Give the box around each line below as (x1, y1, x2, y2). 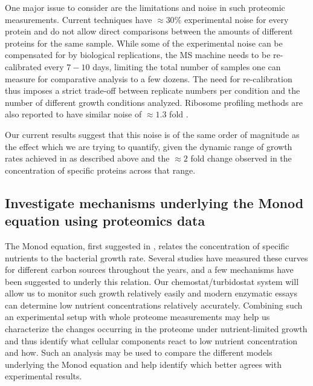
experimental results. (5, 370, 82, 382)
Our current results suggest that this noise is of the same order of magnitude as (5, 128, 300, 140)
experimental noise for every (184, 13, 289, 25)
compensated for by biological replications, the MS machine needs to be (5, 48, 271, 61)
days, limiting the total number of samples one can (92, 60, 281, 73)
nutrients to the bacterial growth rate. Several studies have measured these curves (5, 251, 308, 264)
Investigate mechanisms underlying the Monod (5, 193, 304, 212)
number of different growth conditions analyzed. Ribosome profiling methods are (5, 96, 303, 108)
